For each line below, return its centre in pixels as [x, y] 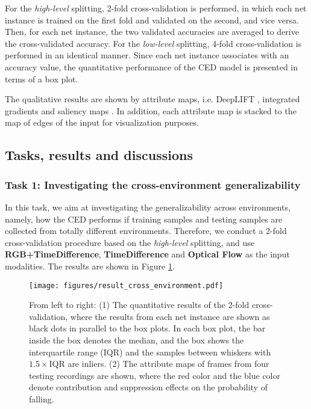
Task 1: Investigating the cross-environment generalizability [153, 184]
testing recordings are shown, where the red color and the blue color [155, 375]
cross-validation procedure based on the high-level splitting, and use [130, 242]
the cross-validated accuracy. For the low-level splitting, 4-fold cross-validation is [153, 43]
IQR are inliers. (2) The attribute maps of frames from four [159, 364]
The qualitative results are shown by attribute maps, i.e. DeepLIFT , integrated [152, 99]
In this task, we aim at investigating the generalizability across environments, [148, 207]
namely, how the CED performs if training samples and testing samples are [144, 219]
